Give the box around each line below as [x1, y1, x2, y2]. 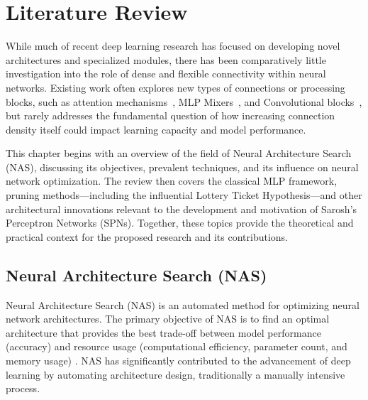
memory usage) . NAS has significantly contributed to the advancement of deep [6, 353, 351, 368]
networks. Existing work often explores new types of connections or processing [6, 80, 345, 94]
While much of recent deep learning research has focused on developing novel [6, 38, 340, 53]
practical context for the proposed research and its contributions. [6, 229, 289, 244]
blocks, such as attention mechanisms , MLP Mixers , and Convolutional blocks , [6, 94, 362, 109]
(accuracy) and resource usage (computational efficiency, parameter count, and [6, 339, 347, 354]
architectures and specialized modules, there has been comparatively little [6, 52, 326, 67]
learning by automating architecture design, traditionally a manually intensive [6, 367, 345, 382]
